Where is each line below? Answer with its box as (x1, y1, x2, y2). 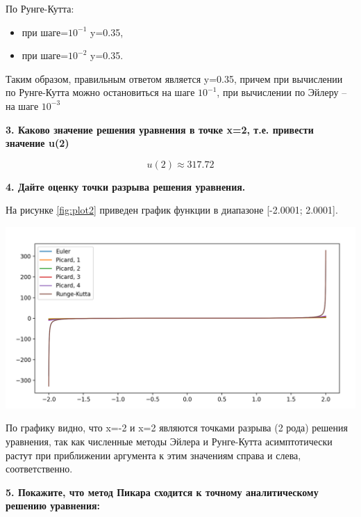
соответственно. (6, 461, 73, 476)
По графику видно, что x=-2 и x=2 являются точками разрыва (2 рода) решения (6, 420, 349, 435)
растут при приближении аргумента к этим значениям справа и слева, (6, 447, 301, 462)
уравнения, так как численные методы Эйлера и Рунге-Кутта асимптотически (6, 434, 333, 448)
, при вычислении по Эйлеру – (217, 85, 347, 100)
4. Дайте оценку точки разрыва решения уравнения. (6, 179, 246, 193)
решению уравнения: (6, 498, 101, 513)
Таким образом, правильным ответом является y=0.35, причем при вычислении (6, 71, 343, 86)
